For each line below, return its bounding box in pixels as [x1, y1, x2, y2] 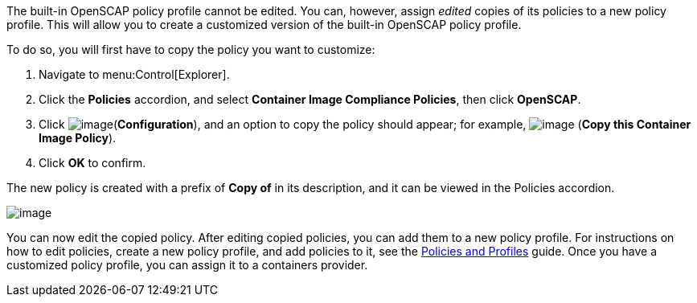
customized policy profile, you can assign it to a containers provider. [6, 258, 368, 272]
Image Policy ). [39, 131, 117, 145]
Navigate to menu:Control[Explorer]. [39, 68, 230, 81]
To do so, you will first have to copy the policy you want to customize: [6, 43, 375, 56]
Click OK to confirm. [39, 156, 146, 170]
